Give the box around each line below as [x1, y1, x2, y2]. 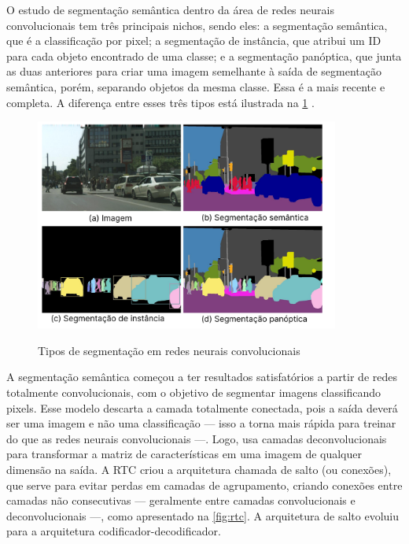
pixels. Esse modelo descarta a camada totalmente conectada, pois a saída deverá [6, 399, 398, 416]
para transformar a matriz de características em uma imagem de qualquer [6, 446, 363, 462]
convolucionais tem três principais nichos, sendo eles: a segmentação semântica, [6, 17, 388, 33]
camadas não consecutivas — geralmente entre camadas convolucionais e [6, 492, 356, 509]
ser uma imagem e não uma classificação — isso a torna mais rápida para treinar [6, 415, 396, 431]
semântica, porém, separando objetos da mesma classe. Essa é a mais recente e [6, 78, 385, 94]
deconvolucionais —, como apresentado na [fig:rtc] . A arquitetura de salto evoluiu [6, 507, 399, 524]
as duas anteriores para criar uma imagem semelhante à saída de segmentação [6, 63, 381, 80]
